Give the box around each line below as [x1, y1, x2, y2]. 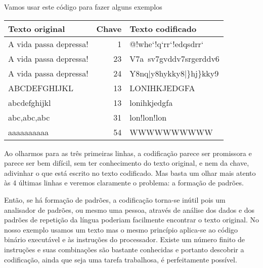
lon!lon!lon [129, 111, 167, 123]
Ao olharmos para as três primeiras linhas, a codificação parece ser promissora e [4, 147, 252, 158]
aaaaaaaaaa [8, 126, 49, 138]
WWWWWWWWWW [129, 126, 213, 138]
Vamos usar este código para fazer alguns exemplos [4, 2, 162, 12]
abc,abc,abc [8, 111, 50, 123]
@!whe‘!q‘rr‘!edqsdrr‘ [129, 37, 204, 50]
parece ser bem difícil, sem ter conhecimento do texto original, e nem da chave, [4, 158, 249, 168]
